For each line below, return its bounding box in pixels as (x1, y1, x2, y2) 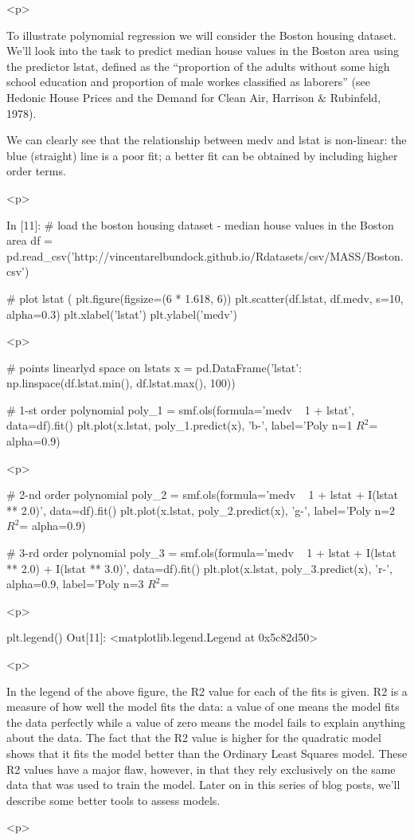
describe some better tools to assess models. (6, 791, 221, 808)
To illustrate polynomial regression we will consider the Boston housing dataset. (6, 26, 396, 43)
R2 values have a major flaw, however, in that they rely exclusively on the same (6, 760, 396, 777)
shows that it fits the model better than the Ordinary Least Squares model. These (6, 744, 408, 761)
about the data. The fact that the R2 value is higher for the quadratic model (6, 729, 381, 746)
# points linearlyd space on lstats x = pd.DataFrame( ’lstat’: (6, 359, 303, 375)
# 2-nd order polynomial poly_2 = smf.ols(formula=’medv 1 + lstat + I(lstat (6, 486, 399, 503)
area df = (6, 232, 53, 249)
